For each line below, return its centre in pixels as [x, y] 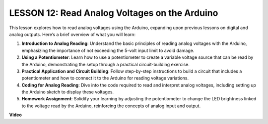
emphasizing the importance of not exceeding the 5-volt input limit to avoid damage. [108, 50]
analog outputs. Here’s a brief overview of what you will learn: [72, 34]
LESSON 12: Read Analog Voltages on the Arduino [114, 13]
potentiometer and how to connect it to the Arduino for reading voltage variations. [105, 78]
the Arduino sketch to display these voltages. [68, 92]
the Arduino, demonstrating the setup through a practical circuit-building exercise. [105, 64]
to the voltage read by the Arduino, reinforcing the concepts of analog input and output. [111, 106]
